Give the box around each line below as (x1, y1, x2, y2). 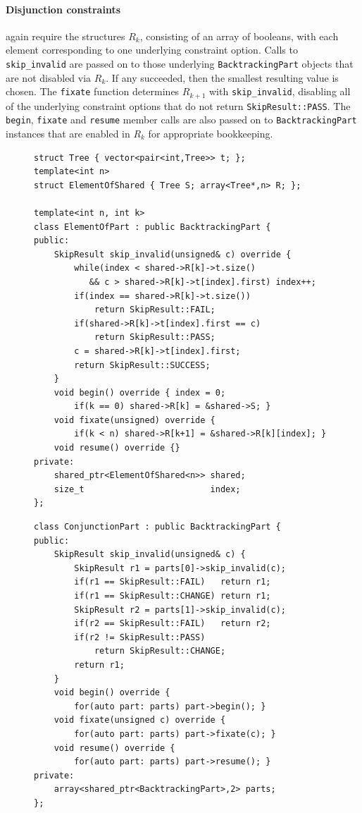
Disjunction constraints (6, 1, 121, 16)
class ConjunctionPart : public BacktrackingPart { (34, 522, 281, 532)
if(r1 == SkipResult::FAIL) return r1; (74, 577, 271, 587)
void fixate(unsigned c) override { (54, 715, 226, 726)
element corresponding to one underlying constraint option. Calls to (6, 42, 298, 57)
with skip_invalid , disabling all (208, 84, 351, 99)
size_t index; (54, 484, 241, 494)
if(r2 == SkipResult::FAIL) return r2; (74, 618, 271, 629)
